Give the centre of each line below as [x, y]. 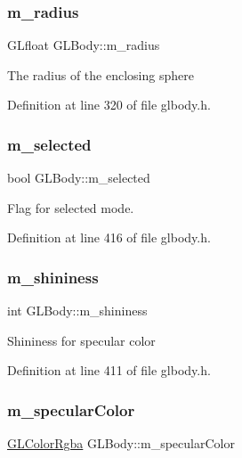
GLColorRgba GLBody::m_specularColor [121, 443]
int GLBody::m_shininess [77, 311]
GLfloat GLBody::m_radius [84, 45]
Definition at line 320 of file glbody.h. [109, 105]
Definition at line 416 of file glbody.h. [109, 237]
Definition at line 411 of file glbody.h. [109, 370]
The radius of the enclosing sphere [101, 74]
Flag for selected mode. [71, 207]
